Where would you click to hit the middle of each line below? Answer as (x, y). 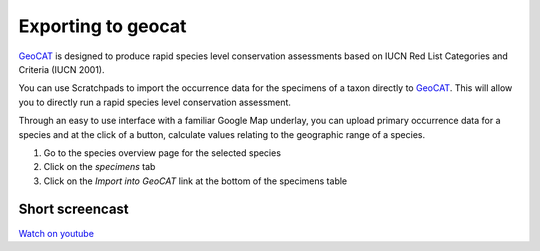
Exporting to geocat (102, 26)
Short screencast (73, 209)
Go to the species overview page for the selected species (162, 152)
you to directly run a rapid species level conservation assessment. (155, 102)
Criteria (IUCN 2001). (61, 69)
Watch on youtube (56, 233)
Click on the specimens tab (99, 167)
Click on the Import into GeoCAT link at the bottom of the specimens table (195, 181)
